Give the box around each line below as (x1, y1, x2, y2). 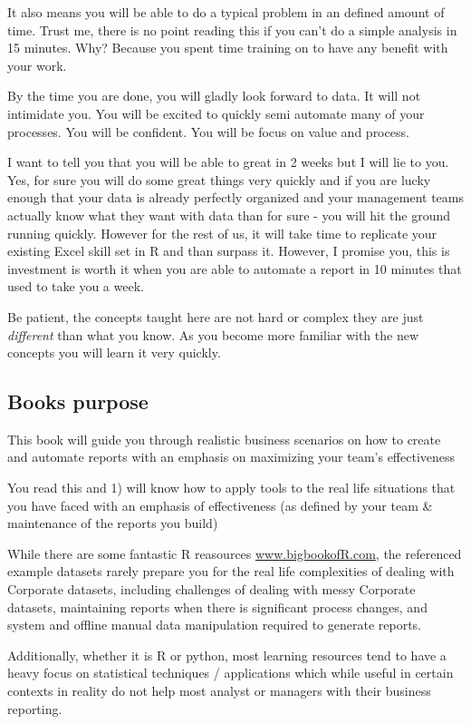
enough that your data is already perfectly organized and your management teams (7, 188, 464, 207)
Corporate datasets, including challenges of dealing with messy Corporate (7, 580, 416, 599)
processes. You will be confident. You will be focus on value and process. (7, 122, 409, 141)
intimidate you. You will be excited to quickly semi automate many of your (7, 103, 425, 122)
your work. (7, 55, 67, 74)
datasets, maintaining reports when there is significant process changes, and (7, 597, 428, 616)
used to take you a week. (7, 277, 144, 296)
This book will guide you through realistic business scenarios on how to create (7, 429, 441, 448)
